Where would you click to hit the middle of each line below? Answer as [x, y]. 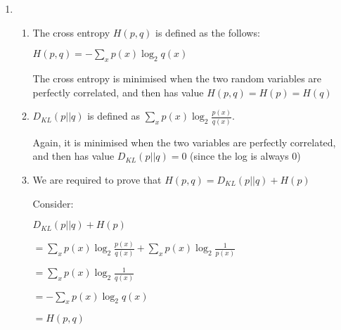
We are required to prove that [97, 179]
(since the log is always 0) [245, 156]
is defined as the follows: [208, 32]
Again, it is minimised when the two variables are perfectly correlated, [184, 142]
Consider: [53, 203]
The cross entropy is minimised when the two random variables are [177, 78]
